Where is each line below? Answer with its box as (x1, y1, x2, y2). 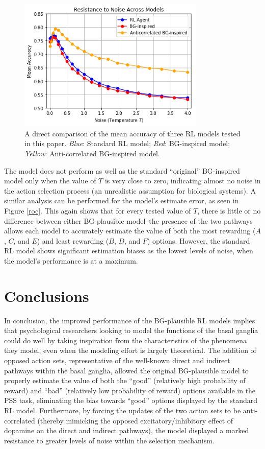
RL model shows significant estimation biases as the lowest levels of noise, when (4, 245, 253, 256)
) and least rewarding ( (37, 235, 109, 246)
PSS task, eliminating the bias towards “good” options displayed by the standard (4, 395, 257, 406)
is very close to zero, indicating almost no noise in (104, 175, 261, 186)
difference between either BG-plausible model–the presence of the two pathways (4, 215, 253, 226)
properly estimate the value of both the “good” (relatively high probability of (4, 375, 246, 386)
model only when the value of (4, 175, 96, 186)
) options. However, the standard (147, 235, 250, 246)
